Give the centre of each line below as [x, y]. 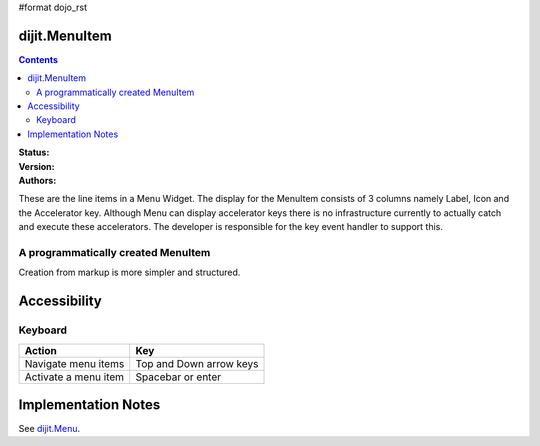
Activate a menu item [74, 377]
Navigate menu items [74, 363]
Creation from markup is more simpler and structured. [129, 272]
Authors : [37, 181]
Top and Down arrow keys [197, 363]
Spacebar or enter [178, 377]
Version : [36, 166]
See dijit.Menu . [49, 429]
